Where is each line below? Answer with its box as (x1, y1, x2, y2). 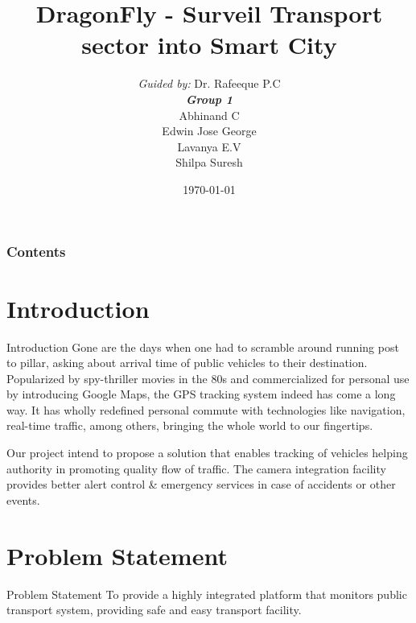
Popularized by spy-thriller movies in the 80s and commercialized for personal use (6, 369, 410, 386)
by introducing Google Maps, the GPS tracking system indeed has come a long (6, 386, 396, 402)
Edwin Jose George (162, 122, 257, 139)
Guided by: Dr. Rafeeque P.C (138, 75, 281, 92)
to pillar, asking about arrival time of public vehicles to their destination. (6, 354, 368, 371)
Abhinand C (179, 106, 240, 123)
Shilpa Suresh (175, 154, 243, 171)
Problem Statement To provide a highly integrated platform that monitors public (6, 585, 407, 602)
